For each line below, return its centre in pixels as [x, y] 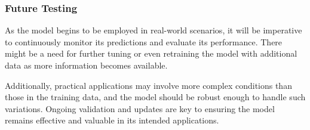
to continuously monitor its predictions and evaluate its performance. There [144, 41]
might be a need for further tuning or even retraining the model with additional [151, 53]
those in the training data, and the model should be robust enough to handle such [155, 97]
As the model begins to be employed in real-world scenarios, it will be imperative [154, 30]
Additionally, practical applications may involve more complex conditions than [148, 85]
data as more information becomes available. [86, 65]
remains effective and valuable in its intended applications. [112, 120]
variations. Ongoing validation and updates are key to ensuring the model [140, 108]
